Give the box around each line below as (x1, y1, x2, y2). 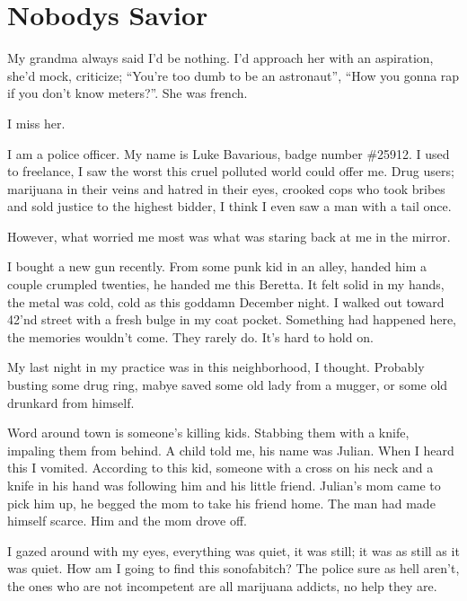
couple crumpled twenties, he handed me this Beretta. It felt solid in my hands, (7, 275, 445, 294)
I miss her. (7, 113, 66, 132)
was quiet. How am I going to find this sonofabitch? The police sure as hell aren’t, (7, 559, 460, 578)
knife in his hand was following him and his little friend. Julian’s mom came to (7, 476, 441, 494)
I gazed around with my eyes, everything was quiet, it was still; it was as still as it (7, 541, 460, 560)
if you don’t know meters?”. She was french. (7, 84, 248, 102)
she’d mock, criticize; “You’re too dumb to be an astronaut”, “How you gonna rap (7, 66, 460, 84)
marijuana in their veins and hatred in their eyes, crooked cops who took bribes (7, 179, 445, 198)
